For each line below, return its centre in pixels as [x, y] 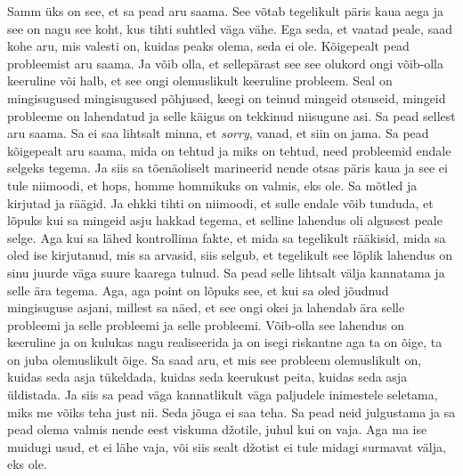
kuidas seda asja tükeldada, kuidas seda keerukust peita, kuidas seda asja [207, 377]
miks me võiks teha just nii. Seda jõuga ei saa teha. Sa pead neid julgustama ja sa [231, 411]
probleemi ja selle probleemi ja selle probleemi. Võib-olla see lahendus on [206, 324]
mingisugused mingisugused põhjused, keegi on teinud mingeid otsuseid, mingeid [227, 97]
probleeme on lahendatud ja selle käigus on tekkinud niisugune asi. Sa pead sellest [231, 115]
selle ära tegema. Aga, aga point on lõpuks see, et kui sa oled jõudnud [198, 290]
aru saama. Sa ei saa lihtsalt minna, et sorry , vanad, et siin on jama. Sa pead [218, 133]
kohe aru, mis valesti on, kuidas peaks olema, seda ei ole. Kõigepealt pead [208, 46]
